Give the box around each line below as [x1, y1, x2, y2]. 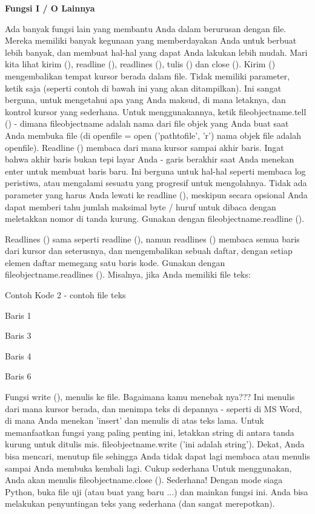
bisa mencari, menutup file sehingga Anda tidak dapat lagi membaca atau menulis [5, 450, 310, 462]
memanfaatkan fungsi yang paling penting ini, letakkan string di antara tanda [5, 426, 294, 438]
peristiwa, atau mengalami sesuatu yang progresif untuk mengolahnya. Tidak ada [5, 176, 307, 189]
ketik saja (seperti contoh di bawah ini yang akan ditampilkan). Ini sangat [5, 81, 282, 94]
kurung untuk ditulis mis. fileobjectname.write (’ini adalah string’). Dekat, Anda [5, 438, 305, 450]
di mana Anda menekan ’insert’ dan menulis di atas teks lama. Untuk [5, 414, 264, 427]
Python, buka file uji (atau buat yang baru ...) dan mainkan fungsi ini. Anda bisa [5, 485, 308, 498]
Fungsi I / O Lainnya [5, 2, 95, 14]
